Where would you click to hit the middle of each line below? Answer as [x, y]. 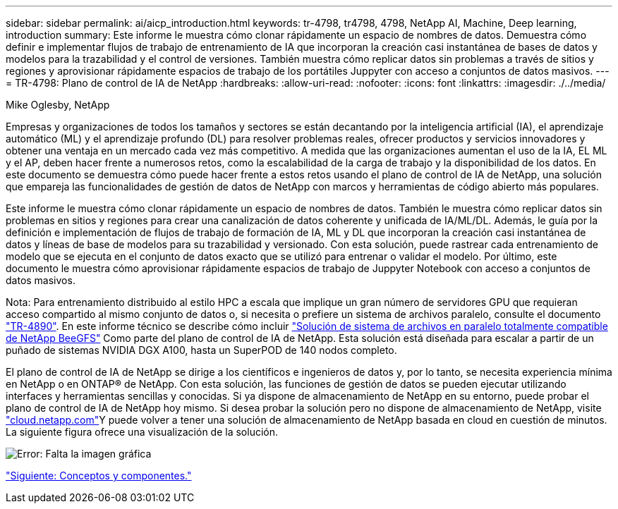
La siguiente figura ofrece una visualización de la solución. [142, 432]
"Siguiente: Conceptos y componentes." [99, 476]
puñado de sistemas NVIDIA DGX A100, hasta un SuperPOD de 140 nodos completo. [201, 350]
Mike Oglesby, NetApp [58, 105]
